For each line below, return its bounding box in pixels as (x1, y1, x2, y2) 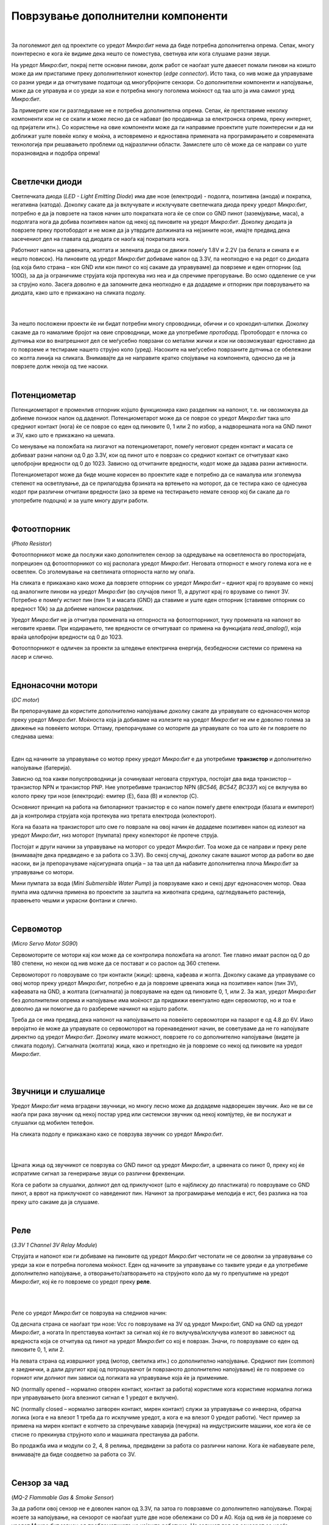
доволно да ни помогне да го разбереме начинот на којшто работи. (11, 1005, 189, 1013)
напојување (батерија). (11, 764, 72, 771)
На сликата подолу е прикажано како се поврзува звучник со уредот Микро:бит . (11, 1130, 224, 1138)
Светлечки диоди (11, 176, 82, 187)
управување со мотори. (11, 868, 74, 875)
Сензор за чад (11, 1477, 69, 1488)
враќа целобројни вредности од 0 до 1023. (11, 633, 123, 640)
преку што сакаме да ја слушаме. (11, 1198, 100, 1205)
